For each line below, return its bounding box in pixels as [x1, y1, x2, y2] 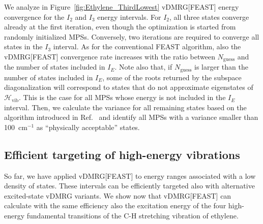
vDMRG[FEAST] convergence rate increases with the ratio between [4, 51, 215, 61]
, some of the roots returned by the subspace [102, 72, 242, 82]
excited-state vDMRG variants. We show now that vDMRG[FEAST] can [4, 190, 231, 201]
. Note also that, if [114, 61, 172, 72]
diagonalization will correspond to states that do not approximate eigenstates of [4, 82, 253, 92]
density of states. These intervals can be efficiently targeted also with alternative [4, 180, 255, 191]
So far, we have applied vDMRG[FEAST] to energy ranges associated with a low [4, 170, 256, 181]
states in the [4, 41, 43, 52]
